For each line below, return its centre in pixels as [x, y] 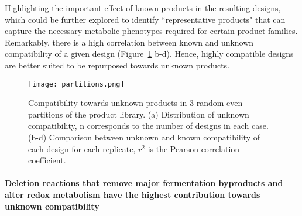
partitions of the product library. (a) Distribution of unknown [139, 114]
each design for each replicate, [82, 148]
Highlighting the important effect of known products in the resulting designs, [143, 8]
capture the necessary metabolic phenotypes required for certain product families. [151, 31]
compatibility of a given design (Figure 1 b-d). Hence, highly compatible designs [149, 54]
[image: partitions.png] [76, 84]
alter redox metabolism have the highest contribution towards [133, 194]
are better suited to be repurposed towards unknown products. [117, 65]
